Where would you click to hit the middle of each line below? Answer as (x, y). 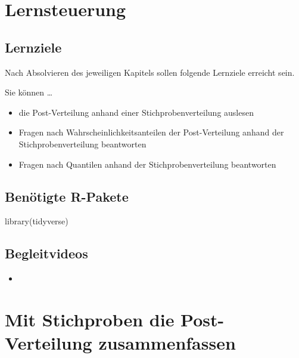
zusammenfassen (167, 343)
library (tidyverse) (37, 221)
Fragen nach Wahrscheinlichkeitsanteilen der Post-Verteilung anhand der (151, 132)
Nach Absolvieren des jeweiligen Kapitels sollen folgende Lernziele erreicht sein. (150, 72)
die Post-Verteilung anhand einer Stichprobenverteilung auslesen (136, 112)
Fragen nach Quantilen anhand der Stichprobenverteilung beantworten (147, 164)
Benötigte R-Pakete (67, 196)
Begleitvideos (46, 253)
